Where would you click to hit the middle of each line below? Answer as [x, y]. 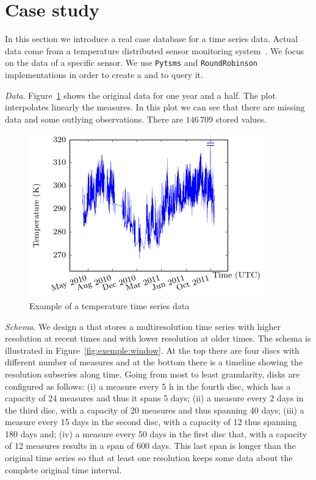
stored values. [241, 119]
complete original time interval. [63, 469]
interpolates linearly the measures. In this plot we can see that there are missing [155, 107]
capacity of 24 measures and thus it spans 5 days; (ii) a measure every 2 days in [154, 398]
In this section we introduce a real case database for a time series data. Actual [152, 39]
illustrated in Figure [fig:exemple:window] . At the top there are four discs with [152, 350]
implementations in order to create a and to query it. [104, 74]
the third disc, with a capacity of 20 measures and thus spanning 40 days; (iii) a [155, 410]
